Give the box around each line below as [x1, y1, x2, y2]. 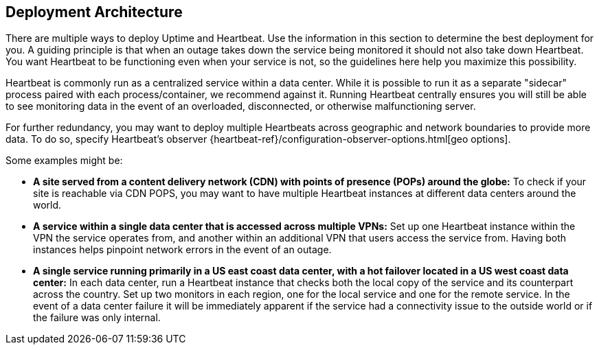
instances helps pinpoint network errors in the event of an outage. [33, 244, 332, 256]
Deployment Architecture [5, 3, 183, 21]
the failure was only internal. [33, 312, 161, 324]
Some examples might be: [5, 154, 123, 167]
